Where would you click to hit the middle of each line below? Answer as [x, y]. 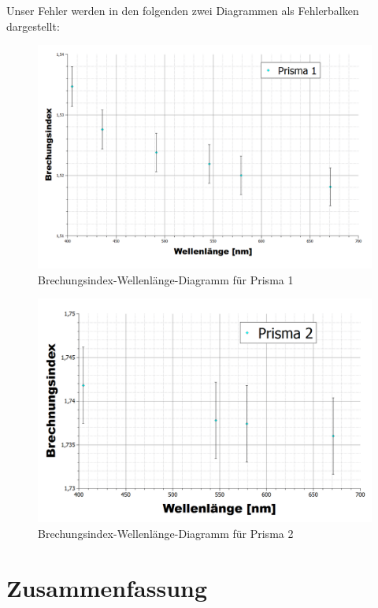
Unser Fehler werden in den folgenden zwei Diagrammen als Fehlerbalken [183, 10]
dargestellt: [33, 26]
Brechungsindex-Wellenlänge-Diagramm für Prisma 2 [166, 534]
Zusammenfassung [107, 587]
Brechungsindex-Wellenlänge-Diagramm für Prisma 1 [166, 279]
